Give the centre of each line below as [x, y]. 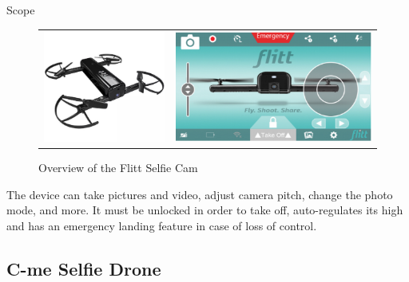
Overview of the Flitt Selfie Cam [118, 168]
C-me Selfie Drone [84, 268]
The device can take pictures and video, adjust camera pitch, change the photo [200, 194]
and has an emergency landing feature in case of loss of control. [162, 225]
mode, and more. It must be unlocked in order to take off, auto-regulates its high [205, 210]
